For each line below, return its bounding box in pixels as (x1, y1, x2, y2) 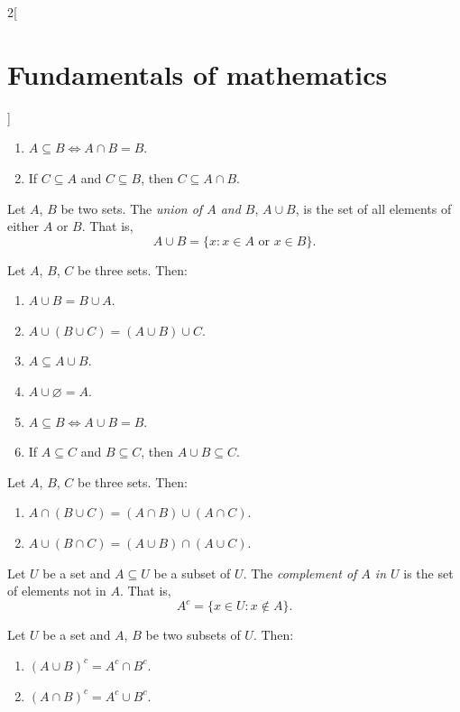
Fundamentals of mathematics (7, 55, 388, 92)
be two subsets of (145, 625, 241, 644)
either (7, 217, 40, 236)
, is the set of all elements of (295, 199, 452, 217)
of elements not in (7, 581, 106, 600)
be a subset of (153, 563, 231, 582)
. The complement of (243, 563, 357, 582)
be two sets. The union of (60, 199, 203, 217)
